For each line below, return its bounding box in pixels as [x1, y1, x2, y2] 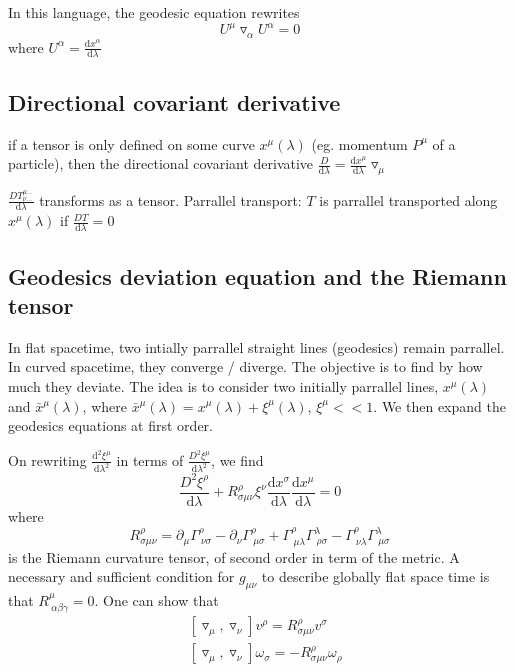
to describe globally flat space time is [261, 566, 490, 587]
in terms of [116, 449, 184, 470]
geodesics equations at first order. [8, 415, 213, 436]
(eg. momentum [311, 133, 408, 154]
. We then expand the [373, 395, 506, 416]
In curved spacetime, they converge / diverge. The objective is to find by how [8, 356, 483, 377]
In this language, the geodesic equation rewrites [8, 2, 300, 22]
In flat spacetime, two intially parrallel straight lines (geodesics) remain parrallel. [8, 336, 505, 357]
